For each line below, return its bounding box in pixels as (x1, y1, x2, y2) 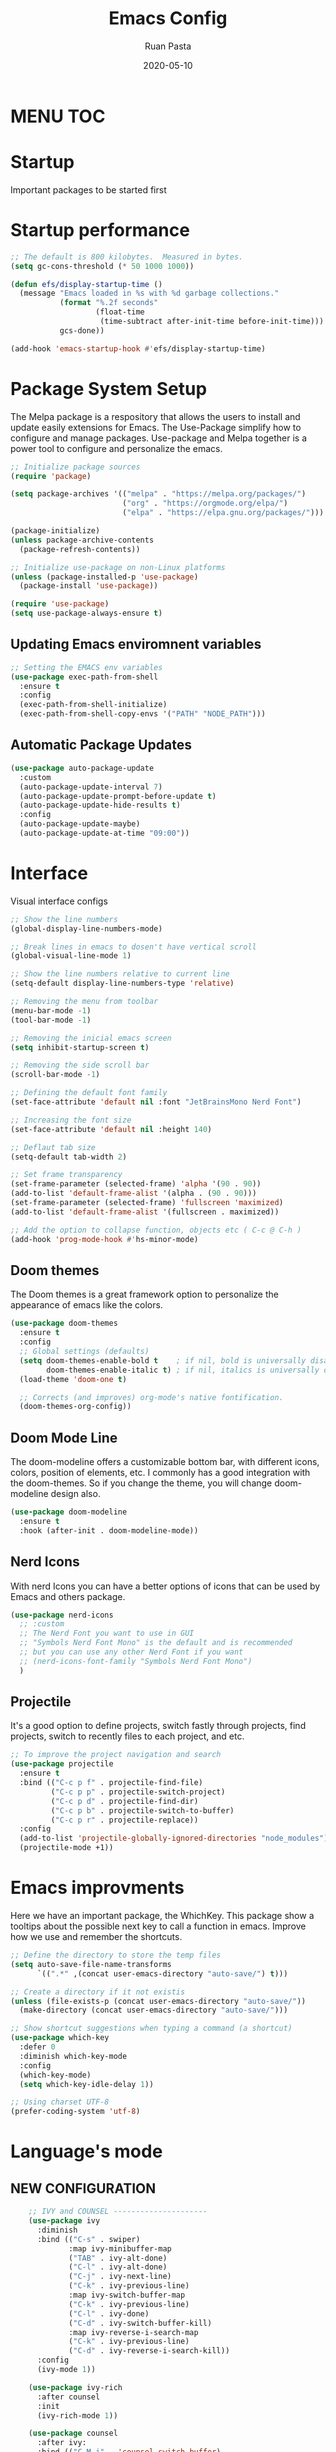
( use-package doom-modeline (10, 1507, 128, 1517)
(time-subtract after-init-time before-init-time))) (99, 317, 325, 327)
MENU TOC (10, 105, 106, 127)
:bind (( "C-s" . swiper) (36, 2234, 141, 2244)
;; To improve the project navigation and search (10, 1750, 222, 1760)
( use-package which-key (10, 2033, 110, 2043)
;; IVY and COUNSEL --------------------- (28, 2207, 208, 2217)
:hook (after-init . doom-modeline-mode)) (19, 1525, 199, 1536)
